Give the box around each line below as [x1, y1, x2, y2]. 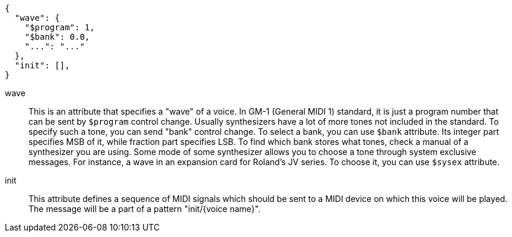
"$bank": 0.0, [24, 32, 90, 42]
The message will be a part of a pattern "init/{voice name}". [28, 204, 260, 214]
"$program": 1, [24, 23, 95, 32]
